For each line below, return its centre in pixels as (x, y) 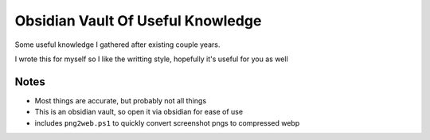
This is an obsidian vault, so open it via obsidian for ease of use (139, 112)
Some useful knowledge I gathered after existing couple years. (117, 45)
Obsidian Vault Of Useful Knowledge (138, 21)
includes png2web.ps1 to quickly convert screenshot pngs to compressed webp (167, 122)
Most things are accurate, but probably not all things (121, 100)
